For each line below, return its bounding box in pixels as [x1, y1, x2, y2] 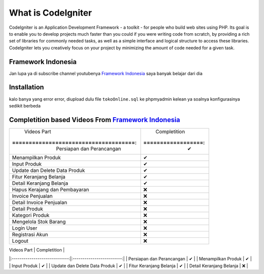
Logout [12, 237, 29, 244]
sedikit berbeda [9, 103, 41, 108]
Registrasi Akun [12, 231, 48, 238]
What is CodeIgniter [9, 7, 92, 18]
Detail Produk [12, 205, 44, 212]
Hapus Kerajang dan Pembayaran [12, 186, 89, 193]
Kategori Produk [12, 211, 50, 218]
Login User [12, 225, 38, 232]
